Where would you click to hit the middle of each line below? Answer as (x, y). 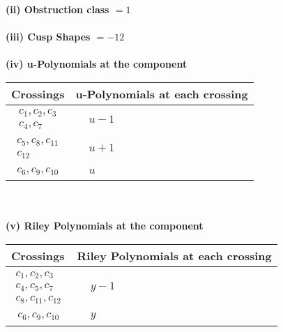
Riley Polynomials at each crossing (174, 256)
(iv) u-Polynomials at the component (97, 64)
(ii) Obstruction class (58, 9)
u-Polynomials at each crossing (162, 93)
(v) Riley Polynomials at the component (105, 226)
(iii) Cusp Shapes (48, 37)
